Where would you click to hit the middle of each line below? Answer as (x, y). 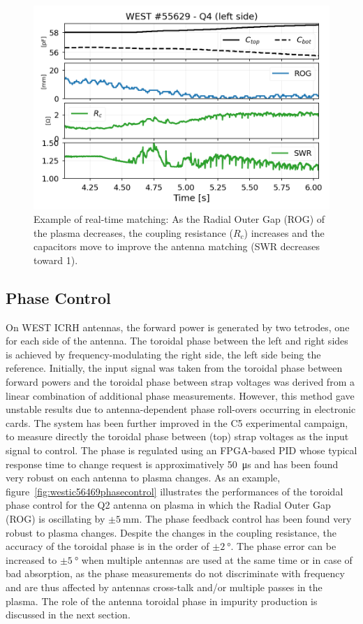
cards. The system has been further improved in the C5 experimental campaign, (177, 422)
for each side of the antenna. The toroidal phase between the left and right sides (177, 341)
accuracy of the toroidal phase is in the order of (108, 546)
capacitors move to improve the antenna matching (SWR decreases (177, 246)
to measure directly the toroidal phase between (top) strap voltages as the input (177, 436)
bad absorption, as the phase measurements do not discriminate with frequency (175, 573)
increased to (31, 559)
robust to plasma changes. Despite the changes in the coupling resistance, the (171, 532)
